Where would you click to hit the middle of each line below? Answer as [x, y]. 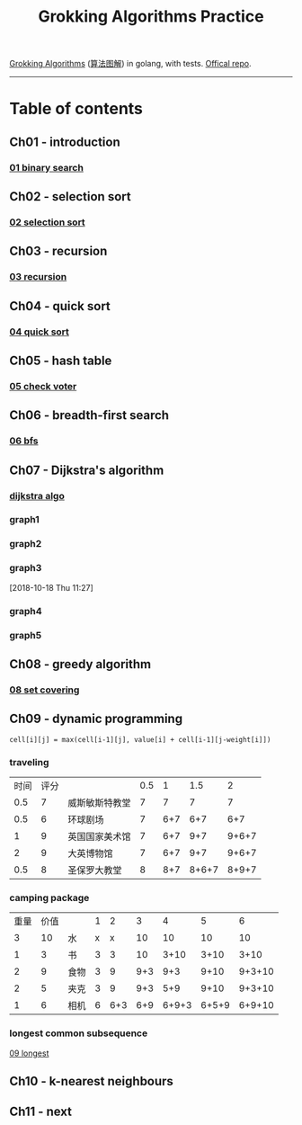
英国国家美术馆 [100, 836]
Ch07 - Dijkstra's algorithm [87, 470]
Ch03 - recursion [58, 251]
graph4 [26, 611]
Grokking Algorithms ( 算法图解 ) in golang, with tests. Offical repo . [130, 64]
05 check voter [43, 386]
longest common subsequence [79, 1033]
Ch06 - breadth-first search [89, 415]
